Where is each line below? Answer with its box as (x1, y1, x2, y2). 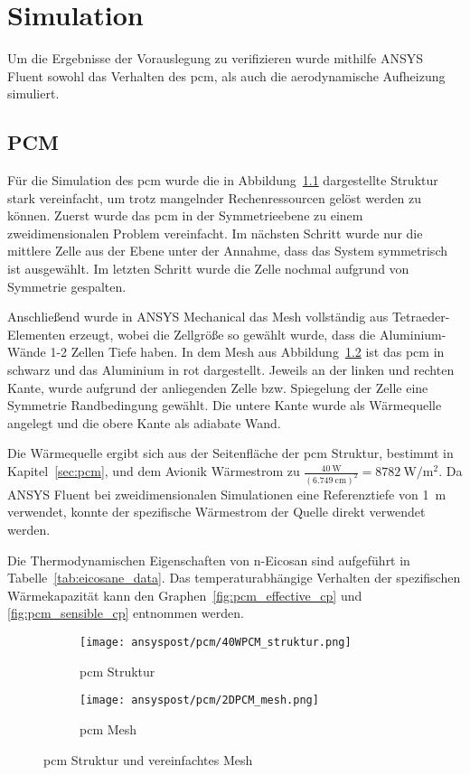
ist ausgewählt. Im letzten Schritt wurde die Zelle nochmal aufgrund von (7, 259, 409, 278)
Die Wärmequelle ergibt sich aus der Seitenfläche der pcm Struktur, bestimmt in (7, 444, 454, 462)
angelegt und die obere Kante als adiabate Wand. (7, 413, 281, 432)
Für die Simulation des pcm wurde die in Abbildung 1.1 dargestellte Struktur (7, 171, 438, 190)
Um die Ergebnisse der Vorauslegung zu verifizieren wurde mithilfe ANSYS (7, 49, 423, 68)
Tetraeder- (391, 307, 450, 326)
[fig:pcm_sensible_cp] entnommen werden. (7, 603, 244, 622)
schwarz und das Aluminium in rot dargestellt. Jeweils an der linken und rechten (7, 360, 455, 379)
